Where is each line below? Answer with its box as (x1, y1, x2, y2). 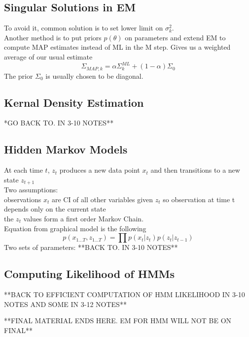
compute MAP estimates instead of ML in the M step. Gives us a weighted (4, 42, 231, 52)
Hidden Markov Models (4, 142, 128, 157)
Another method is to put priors (4, 32, 102, 42)
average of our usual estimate (4, 51, 93, 61)
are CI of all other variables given (51, 194, 153, 204)
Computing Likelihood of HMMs (4, 266, 175, 281)
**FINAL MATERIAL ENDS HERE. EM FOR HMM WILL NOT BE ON (4, 315, 232, 326)
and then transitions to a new (150, 165, 240, 175)
